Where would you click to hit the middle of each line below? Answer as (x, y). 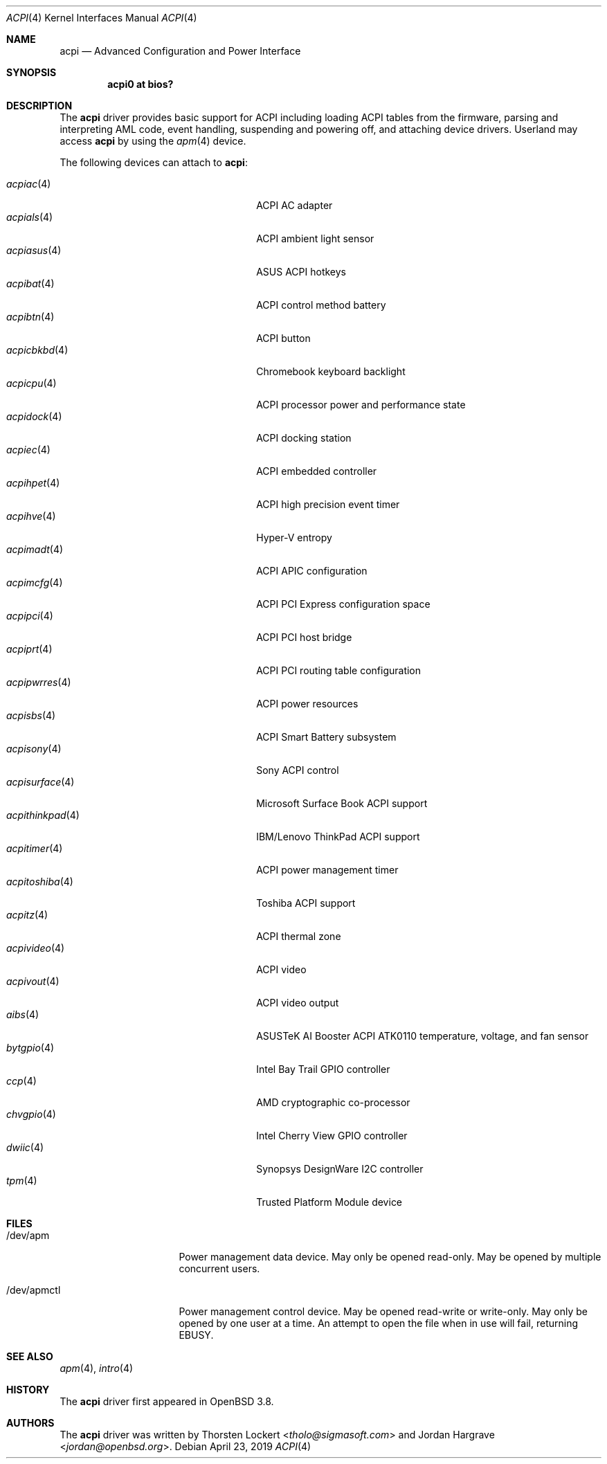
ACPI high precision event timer (328, 504)
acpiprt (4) (29, 649)
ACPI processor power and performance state (361, 405)
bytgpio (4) (30, 1048)
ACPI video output (298, 1003)
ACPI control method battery (321, 305)
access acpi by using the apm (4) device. (153, 141)
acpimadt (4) (35, 549)
